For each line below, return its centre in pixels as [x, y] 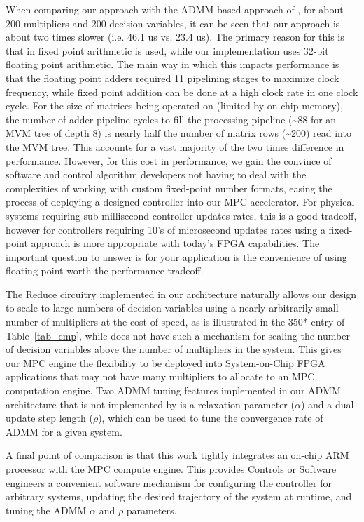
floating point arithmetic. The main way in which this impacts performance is [173, 64]
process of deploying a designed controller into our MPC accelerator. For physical [180, 202]
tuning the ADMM [46, 510]
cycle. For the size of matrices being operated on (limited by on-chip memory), [174, 106]
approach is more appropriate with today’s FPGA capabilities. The [175, 243]
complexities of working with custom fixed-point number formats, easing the [169, 188]
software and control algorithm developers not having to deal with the [156, 174]
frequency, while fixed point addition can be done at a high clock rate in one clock [182, 92]
